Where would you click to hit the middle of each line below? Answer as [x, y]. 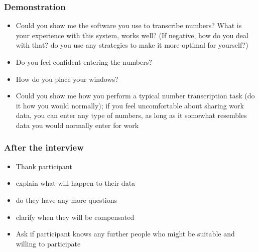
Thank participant [44, 166]
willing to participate [48, 243]
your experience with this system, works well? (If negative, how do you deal [132, 35]
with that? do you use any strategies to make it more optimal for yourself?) [132, 45]
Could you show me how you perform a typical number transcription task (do [135, 96]
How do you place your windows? [67, 79]
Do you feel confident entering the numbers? [84, 62]
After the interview [44, 147]
